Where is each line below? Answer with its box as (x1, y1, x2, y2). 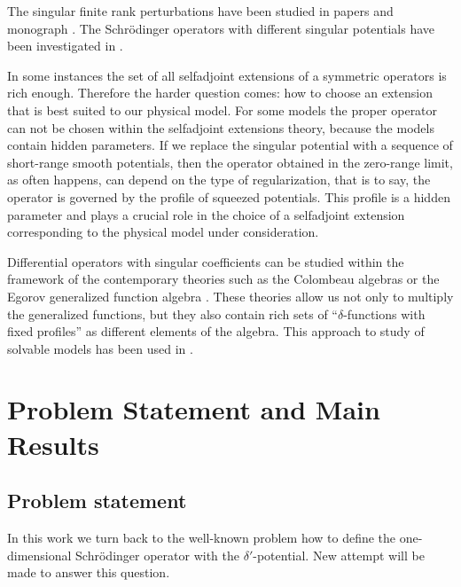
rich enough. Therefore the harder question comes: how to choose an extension (7, 83, 433, 102)
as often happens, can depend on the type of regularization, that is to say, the (7, 170, 431, 189)
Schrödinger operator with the (75, 545, 239, 564)
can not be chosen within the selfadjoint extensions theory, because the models (7, 118, 434, 137)
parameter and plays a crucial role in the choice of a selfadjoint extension (7, 205, 405, 223)
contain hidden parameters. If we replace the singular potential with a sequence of (7, 136, 453, 154)
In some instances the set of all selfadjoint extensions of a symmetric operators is (7, 66, 447, 84)
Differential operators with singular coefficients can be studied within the (7, 252, 404, 270)
